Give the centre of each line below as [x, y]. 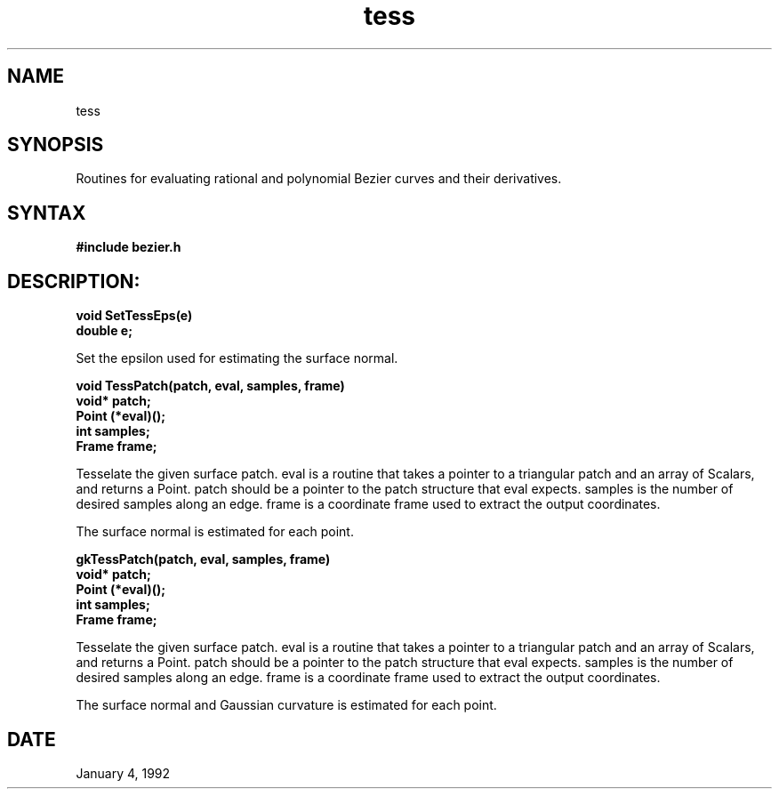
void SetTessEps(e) [134, 316]
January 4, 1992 [123, 773]
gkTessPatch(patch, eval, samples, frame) [203, 559]
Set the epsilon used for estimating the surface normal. [237, 358]
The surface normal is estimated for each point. [215, 532]
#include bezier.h [128, 247]
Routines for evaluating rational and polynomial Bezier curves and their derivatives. [319, 179]
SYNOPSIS [56, 145]
